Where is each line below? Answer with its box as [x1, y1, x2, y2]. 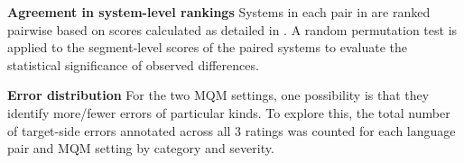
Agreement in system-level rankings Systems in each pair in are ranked [7, 3, 431, 21]
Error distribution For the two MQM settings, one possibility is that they [7, 86, 430, 104]
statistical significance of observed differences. [7, 55, 259, 74]
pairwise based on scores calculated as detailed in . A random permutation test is [7, 20, 458, 39]
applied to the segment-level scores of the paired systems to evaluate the [7, 38, 408, 57]
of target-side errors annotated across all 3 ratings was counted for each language [7, 121, 456, 140]
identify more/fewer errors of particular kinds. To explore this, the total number [7, 103, 450, 122]
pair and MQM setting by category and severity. [7, 139, 274, 158]
